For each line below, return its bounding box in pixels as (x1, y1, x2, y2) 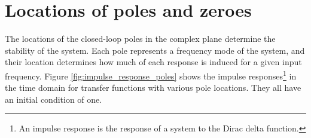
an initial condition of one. (5, 93, 102, 105)
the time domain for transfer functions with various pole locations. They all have (5, 81, 301, 94)
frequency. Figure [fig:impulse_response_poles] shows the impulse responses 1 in (5, 68, 297, 82)
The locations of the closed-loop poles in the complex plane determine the (5, 32, 276, 45)
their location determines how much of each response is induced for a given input (5, 56, 302, 68)
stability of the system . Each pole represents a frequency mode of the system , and (5, 44, 305, 56)
